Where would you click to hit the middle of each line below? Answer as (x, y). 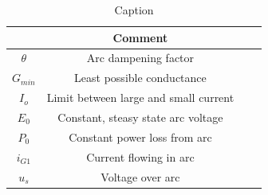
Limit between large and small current (140, 97)
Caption (134, 10)
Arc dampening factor (140, 58)
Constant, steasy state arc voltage (140, 117)
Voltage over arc (140, 176)
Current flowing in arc (140, 156)
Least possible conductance (140, 78)
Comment (140, 37)
